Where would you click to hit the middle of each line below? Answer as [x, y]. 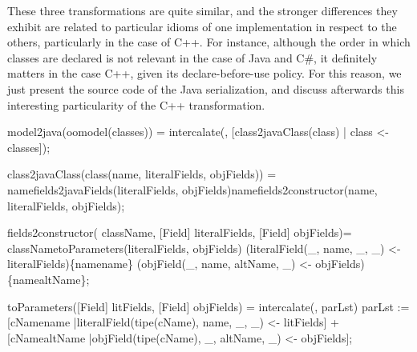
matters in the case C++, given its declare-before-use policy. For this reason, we [204, 73]
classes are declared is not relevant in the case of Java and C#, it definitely [192, 57]
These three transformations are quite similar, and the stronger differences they [202, 10]
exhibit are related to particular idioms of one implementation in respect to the [202, 26]
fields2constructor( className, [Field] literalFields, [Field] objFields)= [180, 232]
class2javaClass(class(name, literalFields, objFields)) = [142, 174]
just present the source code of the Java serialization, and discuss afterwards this [206, 88]
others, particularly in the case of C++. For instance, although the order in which [209, 42]
